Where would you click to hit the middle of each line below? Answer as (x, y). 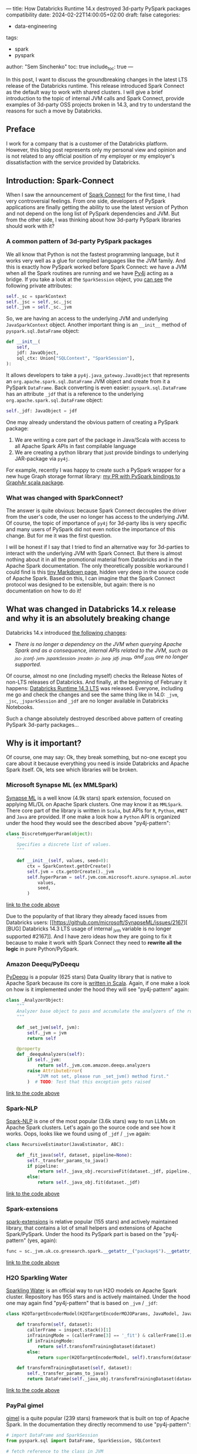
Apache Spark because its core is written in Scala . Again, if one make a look (98, 983)
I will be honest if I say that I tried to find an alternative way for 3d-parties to (98, 547)
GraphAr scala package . (35, 482)
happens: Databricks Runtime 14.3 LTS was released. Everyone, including (95, 688)
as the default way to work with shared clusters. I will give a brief (84, 92)
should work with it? (30, 226)
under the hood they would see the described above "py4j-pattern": (89, 823)
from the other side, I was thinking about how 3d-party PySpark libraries (94, 220)
